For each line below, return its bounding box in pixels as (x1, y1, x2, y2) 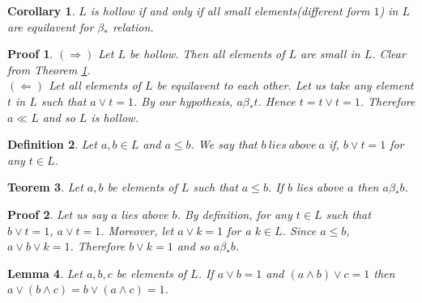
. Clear (372, 45, 406, 62)
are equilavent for (7, 18, 94, 35)
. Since (282, 221, 317, 238)
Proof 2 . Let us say (7, 205, 108, 222)
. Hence (258, 92, 296, 109)
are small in (301, 45, 360, 62)
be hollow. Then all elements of (130, 45, 285, 62)
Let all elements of (49, 77, 141, 94)
